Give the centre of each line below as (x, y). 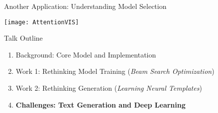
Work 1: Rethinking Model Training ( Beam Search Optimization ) (115, 71)
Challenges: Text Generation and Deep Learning (101, 104)
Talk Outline (23, 38)
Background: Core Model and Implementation (86, 54)
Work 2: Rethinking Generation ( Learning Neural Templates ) (109, 88)
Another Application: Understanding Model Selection (85, 6)
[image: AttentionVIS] (42, 22)
